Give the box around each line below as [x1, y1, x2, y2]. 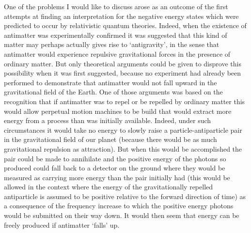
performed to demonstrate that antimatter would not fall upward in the [4, 77, 217, 87]
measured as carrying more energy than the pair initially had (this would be [4, 172, 230, 182]
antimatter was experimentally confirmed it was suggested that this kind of [4, 30, 227, 40]
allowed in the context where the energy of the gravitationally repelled [4, 182, 213, 192]
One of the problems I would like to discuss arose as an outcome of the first [4, 1, 228, 11]
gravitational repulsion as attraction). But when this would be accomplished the [4, 143, 242, 154]
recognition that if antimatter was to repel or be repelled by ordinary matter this [4, 96, 245, 106]
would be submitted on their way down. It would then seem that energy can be [4, 210, 239, 220]
